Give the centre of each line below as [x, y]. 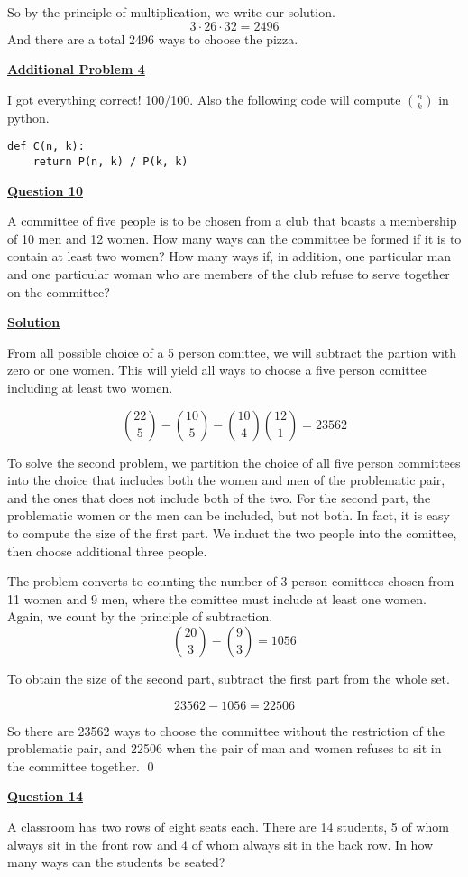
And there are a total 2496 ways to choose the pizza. [153, 38]
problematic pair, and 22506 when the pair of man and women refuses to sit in [225, 748]
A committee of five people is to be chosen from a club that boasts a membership [232, 221]
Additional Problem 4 [76, 69]
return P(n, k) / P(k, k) [110, 162]
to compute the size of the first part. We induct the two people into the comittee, [232, 533]
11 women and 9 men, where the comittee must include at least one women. [217, 598]
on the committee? [59, 291]
